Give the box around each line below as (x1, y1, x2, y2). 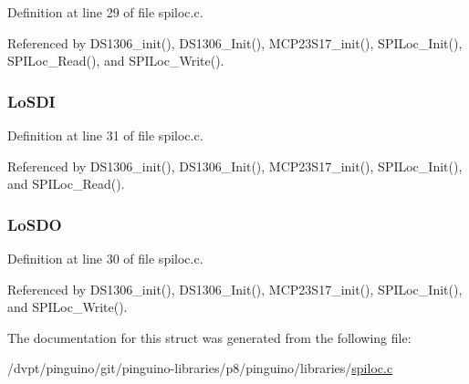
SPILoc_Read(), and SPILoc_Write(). (7, 51, 224, 70)
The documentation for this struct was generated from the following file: (7, 327, 412, 347)
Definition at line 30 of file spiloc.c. (7, 249, 203, 267)
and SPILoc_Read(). (7, 174, 125, 193)
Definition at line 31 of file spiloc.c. (7, 126, 203, 144)
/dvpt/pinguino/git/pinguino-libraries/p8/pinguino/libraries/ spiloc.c (7, 358, 393, 378)
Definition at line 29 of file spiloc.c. (7, 3, 203, 21)
